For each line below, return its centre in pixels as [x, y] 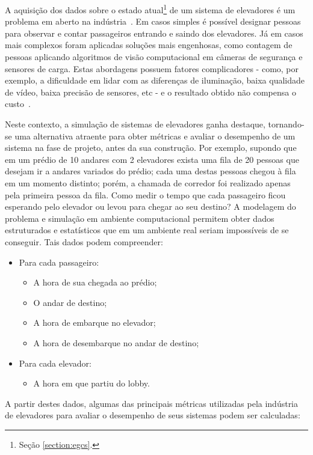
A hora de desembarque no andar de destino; [116, 342]
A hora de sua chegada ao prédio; [95, 282]
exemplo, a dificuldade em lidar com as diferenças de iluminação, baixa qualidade [155, 80]
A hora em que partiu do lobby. [91, 383]
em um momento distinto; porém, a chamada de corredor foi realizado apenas [148, 182]
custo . [18, 104]
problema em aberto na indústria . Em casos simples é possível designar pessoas [153, 21]
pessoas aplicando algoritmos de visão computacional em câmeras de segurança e [154, 57]
